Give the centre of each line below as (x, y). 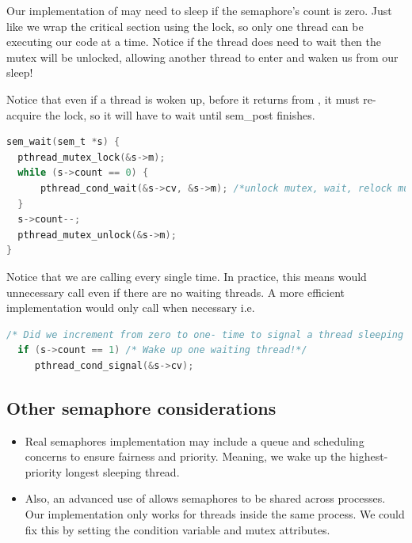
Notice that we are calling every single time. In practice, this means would (187, 276)
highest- (369, 456)
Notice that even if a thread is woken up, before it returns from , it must (183, 99)
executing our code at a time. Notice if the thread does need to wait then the (194, 42)
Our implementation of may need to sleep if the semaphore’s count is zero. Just (199, 10)
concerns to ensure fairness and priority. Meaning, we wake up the (185, 456)
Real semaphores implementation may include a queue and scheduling (195, 440)
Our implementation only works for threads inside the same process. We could (215, 514)
